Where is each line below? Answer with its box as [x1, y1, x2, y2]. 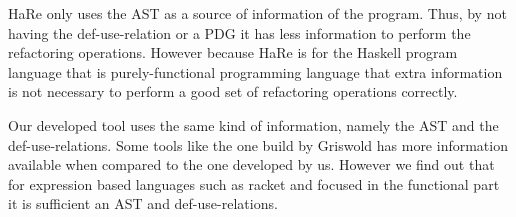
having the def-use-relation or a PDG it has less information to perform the [8, 22, 471, 43]
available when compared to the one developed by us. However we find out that [8, 154, 495, 175]
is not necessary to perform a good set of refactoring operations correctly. [8, 81, 458, 102]
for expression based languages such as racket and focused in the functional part [8, 173, 500, 194]
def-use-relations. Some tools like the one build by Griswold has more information [8, 134, 508, 155]
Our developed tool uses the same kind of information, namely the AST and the [8, 114, 499, 135]
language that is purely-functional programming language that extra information [8, 61, 503, 82]
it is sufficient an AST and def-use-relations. [8, 193, 278, 214]
